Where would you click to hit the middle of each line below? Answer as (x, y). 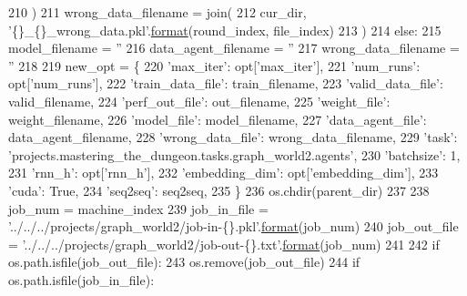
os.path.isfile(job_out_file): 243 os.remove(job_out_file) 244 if (184, 262)
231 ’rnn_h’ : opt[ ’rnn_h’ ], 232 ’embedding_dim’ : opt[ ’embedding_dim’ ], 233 (223, 173)
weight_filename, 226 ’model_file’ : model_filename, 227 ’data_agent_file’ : (218, 119)
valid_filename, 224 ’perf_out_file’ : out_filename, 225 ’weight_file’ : (199, 101)
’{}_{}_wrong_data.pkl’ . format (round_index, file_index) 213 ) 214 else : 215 (225, 30)
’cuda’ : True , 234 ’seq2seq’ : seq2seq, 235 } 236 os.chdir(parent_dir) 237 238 (219, 190)
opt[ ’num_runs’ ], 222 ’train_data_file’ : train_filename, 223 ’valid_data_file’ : (226, 83)
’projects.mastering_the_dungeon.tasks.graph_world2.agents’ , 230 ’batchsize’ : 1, (234, 154)
